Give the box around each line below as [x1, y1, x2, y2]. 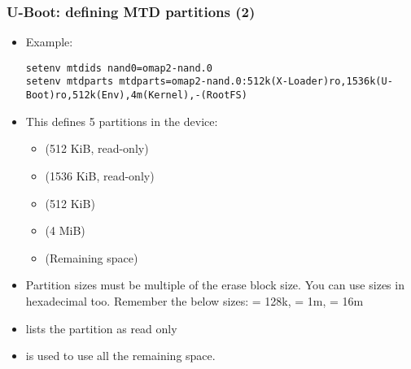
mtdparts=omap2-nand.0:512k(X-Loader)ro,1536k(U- [119, 76, 393, 88]
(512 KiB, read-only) [45, 140, 149, 157]
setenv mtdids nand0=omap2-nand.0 [25, 62, 212, 74]
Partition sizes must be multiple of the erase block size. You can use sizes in [25, 276, 404, 293]
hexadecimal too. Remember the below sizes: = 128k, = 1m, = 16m [25, 292, 364, 309]
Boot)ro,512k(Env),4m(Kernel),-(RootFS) [25, 89, 247, 102]
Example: [25, 33, 73, 50]
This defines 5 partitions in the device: [25, 112, 218, 129]
